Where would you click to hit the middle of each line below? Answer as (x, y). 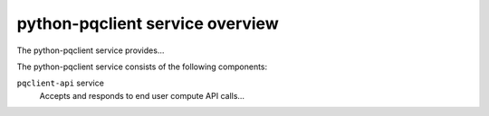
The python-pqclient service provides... (91, 50)
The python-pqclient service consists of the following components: (142, 67)
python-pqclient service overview (148, 23)
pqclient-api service (60, 83)
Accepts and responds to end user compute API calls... (142, 95)
